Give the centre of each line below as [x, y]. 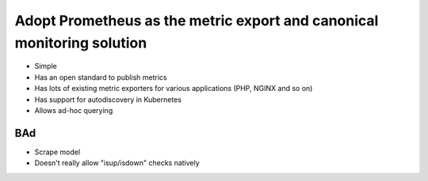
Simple [46, 66]
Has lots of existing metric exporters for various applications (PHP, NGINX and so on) [174, 89]
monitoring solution [81, 43]
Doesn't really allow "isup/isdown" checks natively [117, 163]
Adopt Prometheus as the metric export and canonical [197, 21]
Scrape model [57, 152]
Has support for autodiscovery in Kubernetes [108, 100]
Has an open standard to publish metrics [101, 77]
